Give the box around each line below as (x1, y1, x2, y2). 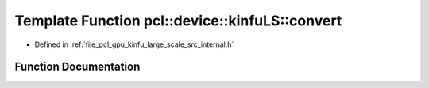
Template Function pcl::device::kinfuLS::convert (14, 12, 342, 29)
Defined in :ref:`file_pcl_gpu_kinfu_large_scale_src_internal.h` (34, 40, 234, 49)
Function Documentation (14, 60, 141, 74)
